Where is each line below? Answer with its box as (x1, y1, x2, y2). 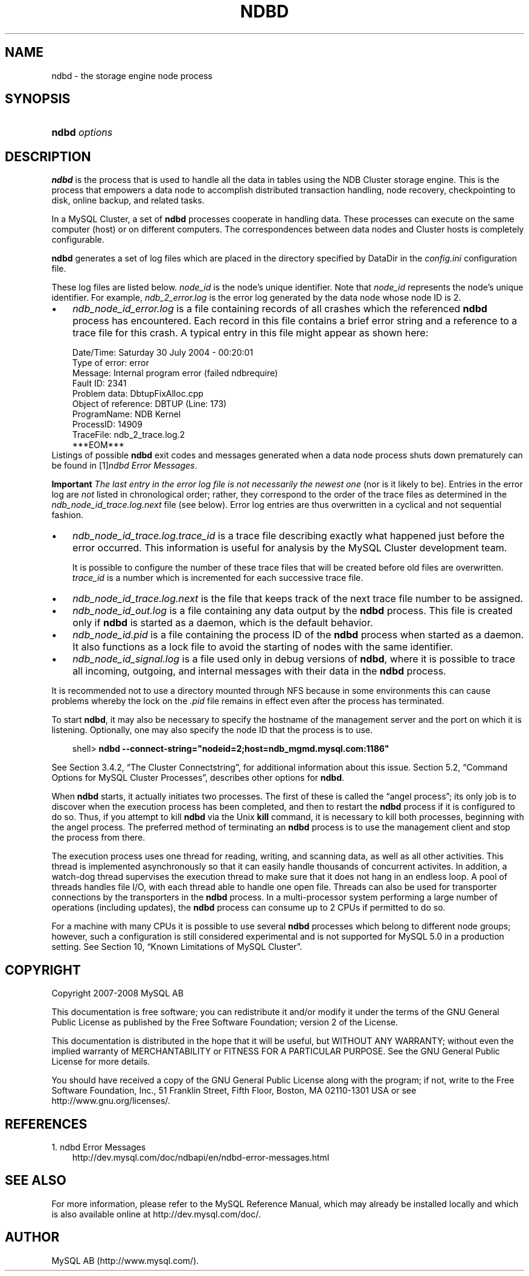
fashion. (51, 510, 83, 521)
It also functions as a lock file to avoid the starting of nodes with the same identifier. (72, 641, 453, 653)
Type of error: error (72, 357, 149, 368)
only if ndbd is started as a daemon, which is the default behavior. (72, 617, 373, 629)
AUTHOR (5, 1230, 60, 1245)
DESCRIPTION (5, 149, 91, 164)
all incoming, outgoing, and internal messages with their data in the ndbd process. (72, 665, 446, 678)
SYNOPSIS (5, 91, 71, 107)
